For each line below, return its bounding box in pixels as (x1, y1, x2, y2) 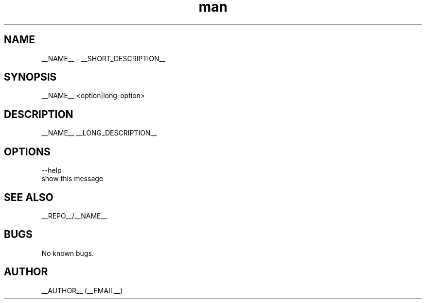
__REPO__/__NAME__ (41, 211, 107, 220)
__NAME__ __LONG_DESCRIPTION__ (41, 129, 157, 137)
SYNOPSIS (4, 71, 57, 84)
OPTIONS (4, 145, 51, 158)
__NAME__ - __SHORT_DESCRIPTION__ (41, 54, 166, 63)
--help (41, 166, 62, 175)
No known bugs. (41, 249, 94, 257)
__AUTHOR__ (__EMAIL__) (41, 286, 123, 295)
